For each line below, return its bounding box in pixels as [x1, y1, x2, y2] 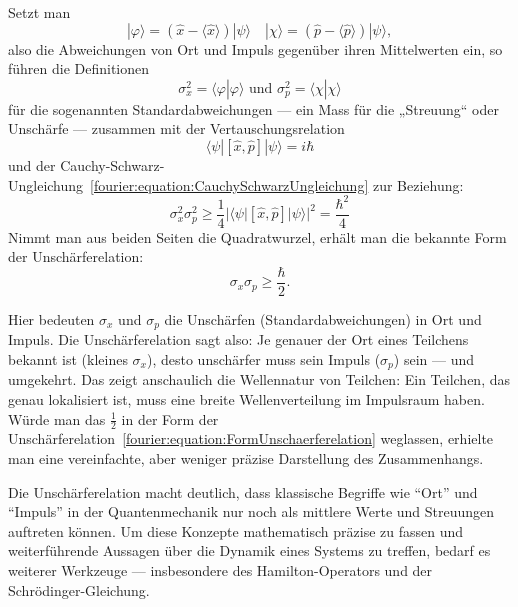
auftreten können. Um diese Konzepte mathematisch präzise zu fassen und [8, 520, 464, 541]
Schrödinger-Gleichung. [8, 579, 150, 600]
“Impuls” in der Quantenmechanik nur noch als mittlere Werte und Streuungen [8, 501, 495, 522]
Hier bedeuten [8, 308, 95, 329]
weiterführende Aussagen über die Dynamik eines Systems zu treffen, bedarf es [8, 540, 491, 561]
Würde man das [8, 408, 106, 429]
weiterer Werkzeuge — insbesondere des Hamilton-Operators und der [8, 560, 433, 581]
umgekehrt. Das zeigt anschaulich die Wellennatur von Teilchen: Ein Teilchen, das [8, 369, 510, 390]
